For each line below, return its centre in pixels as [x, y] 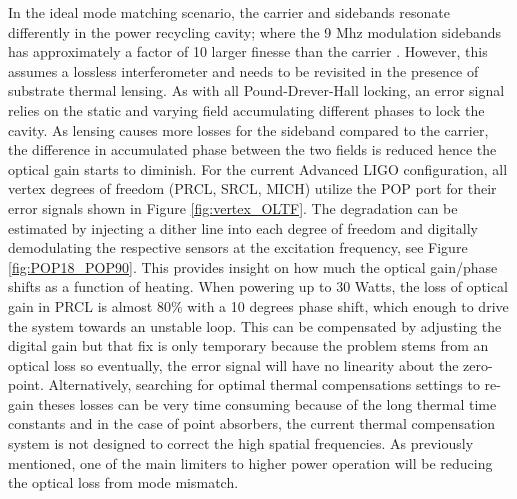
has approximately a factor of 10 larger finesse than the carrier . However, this [248, 51]
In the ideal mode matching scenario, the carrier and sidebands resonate [229, 12]
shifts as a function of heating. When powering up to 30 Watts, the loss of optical [258, 286]
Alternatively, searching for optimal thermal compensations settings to [264, 384]
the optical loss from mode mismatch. [123, 482]
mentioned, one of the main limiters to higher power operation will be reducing [250, 462]
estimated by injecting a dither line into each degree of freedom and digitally [243, 227]
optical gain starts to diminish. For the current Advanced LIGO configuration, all [258, 168]
